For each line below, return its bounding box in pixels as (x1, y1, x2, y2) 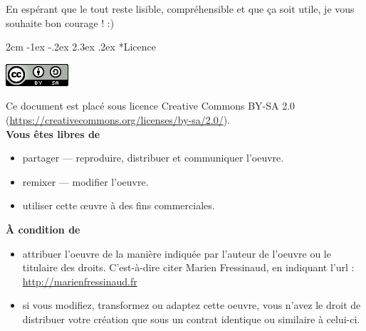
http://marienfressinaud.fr (22, 273, 137, 288)
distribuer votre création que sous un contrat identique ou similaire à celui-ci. (22, 311, 360, 326)
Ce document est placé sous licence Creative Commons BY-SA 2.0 (6, 98, 296, 113)
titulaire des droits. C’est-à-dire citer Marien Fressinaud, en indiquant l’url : (22, 260, 355, 275)
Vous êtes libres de (6, 126, 100, 141)
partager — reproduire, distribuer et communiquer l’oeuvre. (22, 150, 284, 165)
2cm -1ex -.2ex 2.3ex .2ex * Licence (6, 39, 156, 54)
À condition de (6, 221, 80, 236)
